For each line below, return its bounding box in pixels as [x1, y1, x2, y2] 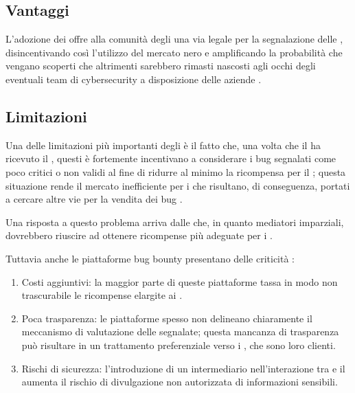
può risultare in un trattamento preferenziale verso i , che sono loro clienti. [21, 337, 336, 352]
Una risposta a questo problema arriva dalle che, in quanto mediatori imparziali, [5, 214, 344, 229]
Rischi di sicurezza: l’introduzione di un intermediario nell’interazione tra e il [21, 361, 345, 375]
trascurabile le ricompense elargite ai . [21, 288, 183, 302]
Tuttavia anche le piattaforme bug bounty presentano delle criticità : [5, 251, 295, 265]
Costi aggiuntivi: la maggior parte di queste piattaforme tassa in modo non [21, 274, 338, 289]
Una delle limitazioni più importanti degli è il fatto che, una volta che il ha [5, 137, 321, 152]
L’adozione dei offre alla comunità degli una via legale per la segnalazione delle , [5, 32, 343, 46]
